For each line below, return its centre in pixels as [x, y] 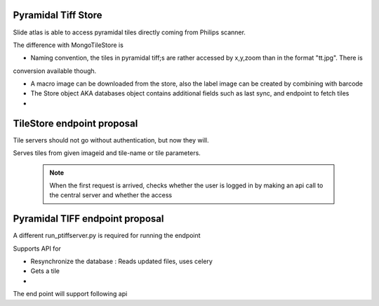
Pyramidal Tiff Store [58, 15]
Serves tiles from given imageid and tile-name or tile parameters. [107, 153]
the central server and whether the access [111, 195]
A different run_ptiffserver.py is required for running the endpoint [107, 236]
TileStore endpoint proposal [75, 123]
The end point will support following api [70, 294]
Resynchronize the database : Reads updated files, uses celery [122, 261]
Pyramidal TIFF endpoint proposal [88, 219]
